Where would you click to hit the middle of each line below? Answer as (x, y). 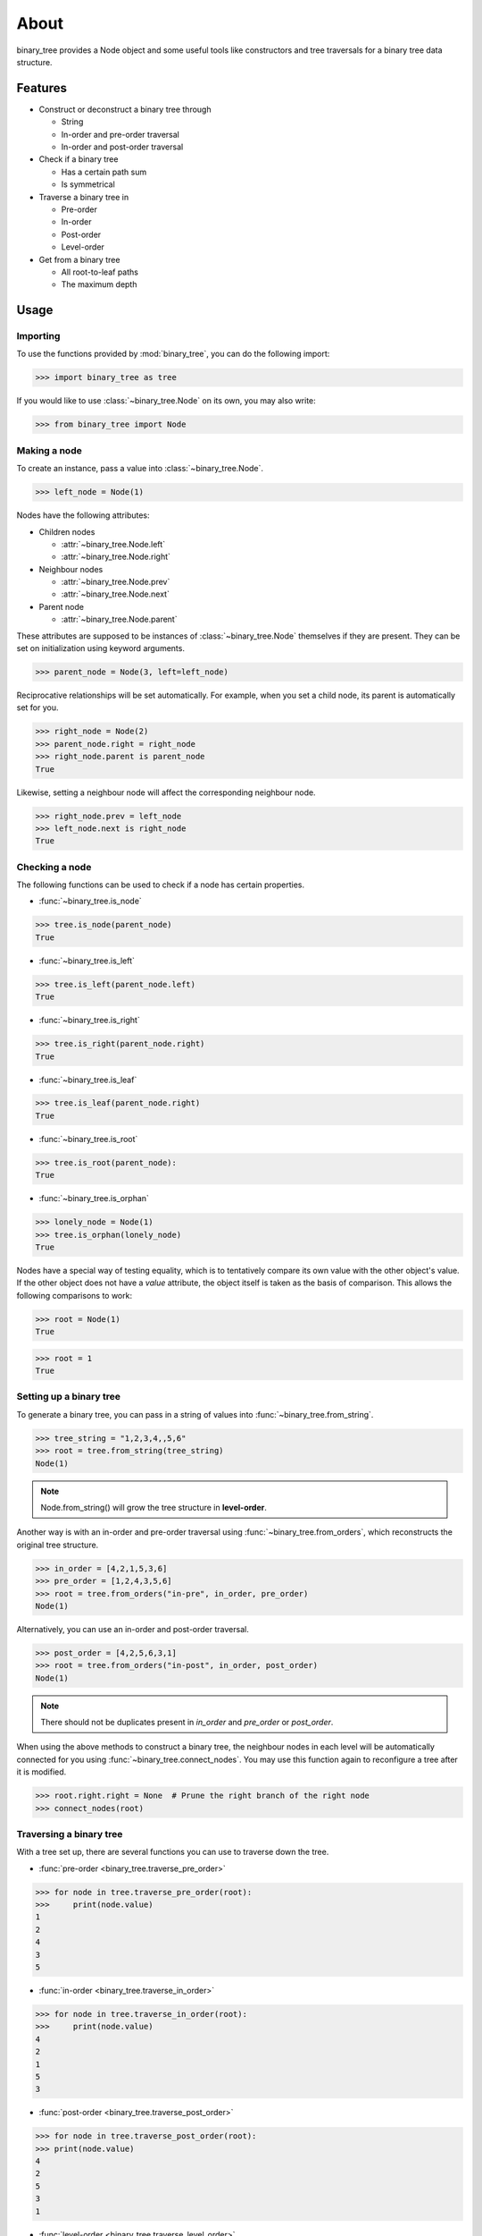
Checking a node (54, 867)
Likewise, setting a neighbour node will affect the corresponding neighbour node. (166, 792)
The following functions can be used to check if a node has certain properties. (161, 885)
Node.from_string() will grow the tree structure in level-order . (154, 1507)
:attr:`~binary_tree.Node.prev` (116, 582)
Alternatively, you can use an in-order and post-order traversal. (133, 1629)
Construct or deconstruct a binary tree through (125, 109)
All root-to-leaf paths (100, 272)
